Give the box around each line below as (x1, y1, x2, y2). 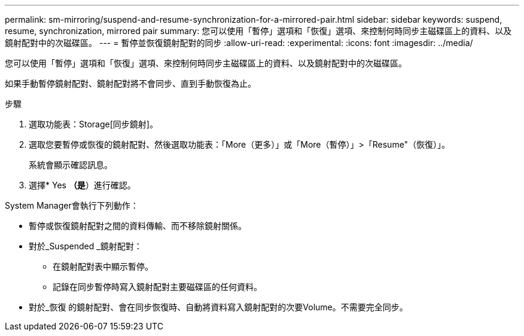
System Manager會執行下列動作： (5, 200, 139, 210)
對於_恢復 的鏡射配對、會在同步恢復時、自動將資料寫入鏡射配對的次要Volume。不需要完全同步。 (29, 302, 408, 312)
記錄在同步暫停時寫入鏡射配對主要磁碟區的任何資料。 (53, 282, 262, 292)
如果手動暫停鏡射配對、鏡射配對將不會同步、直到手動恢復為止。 (5, 78, 256, 88)
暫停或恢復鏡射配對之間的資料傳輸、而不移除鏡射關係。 (29, 221, 246, 231)
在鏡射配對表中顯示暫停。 (53, 261, 153, 271)
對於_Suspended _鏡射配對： (29, 241, 142, 251)
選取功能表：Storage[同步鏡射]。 (29, 119, 158, 129)
